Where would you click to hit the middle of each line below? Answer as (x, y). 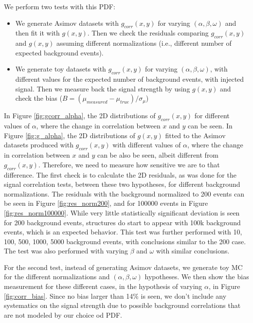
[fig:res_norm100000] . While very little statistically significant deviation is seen (122, 212)
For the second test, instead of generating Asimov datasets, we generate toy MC (123, 267)
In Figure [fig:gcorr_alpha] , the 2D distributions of (80, 116)
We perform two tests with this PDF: (60, 6)
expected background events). (59, 52)
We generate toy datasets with (61, 69)
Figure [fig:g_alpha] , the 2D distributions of (70, 135)
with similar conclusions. (193, 251)
